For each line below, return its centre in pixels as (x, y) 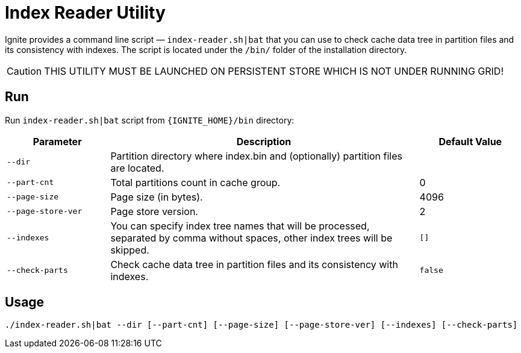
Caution (24, 71)
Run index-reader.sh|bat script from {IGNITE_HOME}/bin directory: (150, 120)
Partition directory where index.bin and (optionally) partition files (256, 156)
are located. (137, 168)
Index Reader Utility (85, 13)
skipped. (130, 250)
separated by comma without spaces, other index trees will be (251, 238)
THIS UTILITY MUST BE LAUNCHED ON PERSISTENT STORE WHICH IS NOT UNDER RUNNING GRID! (274, 71)
